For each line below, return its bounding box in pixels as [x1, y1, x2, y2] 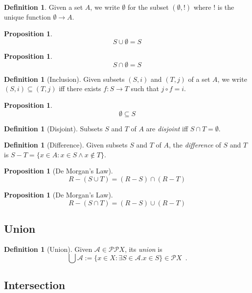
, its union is [124, 244, 162, 254]
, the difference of [169, 140, 221, 150]
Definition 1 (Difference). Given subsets [4, 140, 128, 150]
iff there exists [59, 83, 101, 94]
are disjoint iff [146, 123, 188, 133]
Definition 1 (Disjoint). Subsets [4, 123, 103, 133]
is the [217, 2, 234, 12]
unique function [4, 12, 51, 22]
